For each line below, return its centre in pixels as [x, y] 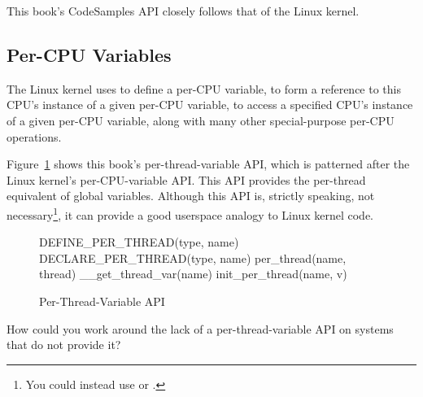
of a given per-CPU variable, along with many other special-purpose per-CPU [201, 120]
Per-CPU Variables [89, 54]
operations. [34, 136]
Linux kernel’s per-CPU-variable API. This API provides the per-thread [186, 179]
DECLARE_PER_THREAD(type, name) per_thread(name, [193, 257]
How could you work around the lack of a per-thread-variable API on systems [200, 328]
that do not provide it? [64, 345]
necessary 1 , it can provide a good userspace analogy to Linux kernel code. [190, 213]
